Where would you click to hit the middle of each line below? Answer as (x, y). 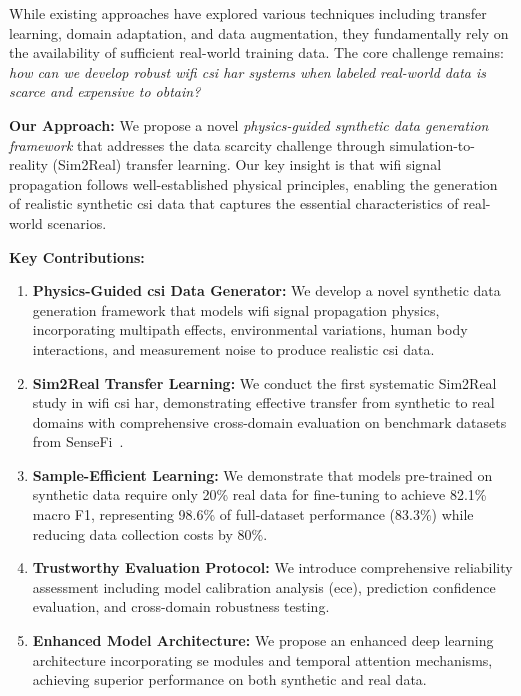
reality (28, 164)
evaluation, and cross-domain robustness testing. (181, 606)
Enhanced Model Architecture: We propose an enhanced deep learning (263, 640)
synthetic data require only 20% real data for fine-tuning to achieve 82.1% (259, 494)
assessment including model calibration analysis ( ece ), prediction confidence (264, 586)
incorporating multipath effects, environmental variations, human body (250, 329)
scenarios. (77, 222)
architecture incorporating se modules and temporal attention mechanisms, (262, 659)
